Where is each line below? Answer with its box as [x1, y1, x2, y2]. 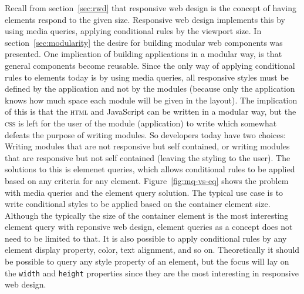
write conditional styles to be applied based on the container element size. [5, 198, 271, 210]
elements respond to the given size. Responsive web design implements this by [5, 13, 285, 25]
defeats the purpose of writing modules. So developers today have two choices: [5, 128, 286, 141]
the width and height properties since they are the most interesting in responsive [5, 266, 299, 279]
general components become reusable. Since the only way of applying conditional [5, 59, 295, 71]
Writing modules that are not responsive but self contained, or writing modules [5, 140, 290, 152]
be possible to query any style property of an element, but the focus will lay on [5, 255, 289, 268]
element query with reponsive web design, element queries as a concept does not [5, 220, 293, 233]
